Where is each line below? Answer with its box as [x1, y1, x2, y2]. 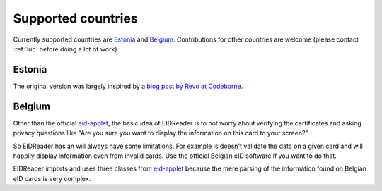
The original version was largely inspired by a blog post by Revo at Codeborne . [13, 82, 243, 90]
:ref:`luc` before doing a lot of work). [13, 44, 120, 53]
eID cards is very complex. [13, 174, 91, 183]
